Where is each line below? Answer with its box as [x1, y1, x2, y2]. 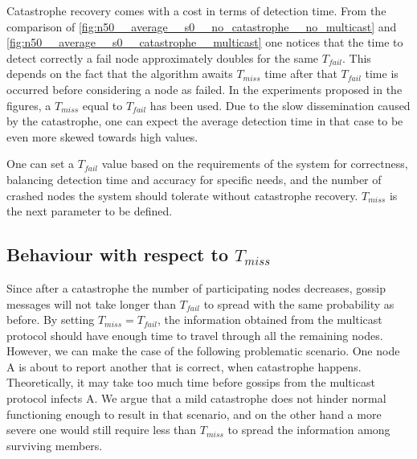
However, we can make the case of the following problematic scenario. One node [6, 342, 400, 359]
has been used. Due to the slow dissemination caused [149, 96, 411, 113]
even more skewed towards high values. [6, 128, 198, 145]
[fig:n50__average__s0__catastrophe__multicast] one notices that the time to [6, 34, 403, 51]
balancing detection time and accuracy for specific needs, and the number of [6, 170, 382, 187]
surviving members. [6, 436, 103, 453]
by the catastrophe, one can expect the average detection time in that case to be [6, 113, 403, 129]
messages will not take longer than [6, 295, 177, 312]
